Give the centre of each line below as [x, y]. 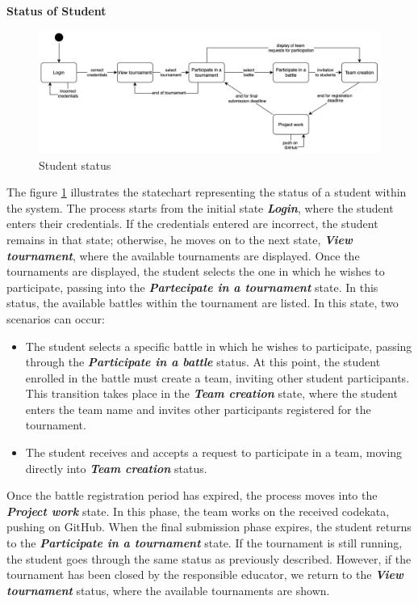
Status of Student [56, 11]
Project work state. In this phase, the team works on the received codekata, [198, 511]
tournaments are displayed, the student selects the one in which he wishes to [196, 271]
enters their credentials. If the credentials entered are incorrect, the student [192, 224]
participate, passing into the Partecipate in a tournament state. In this [192, 287]
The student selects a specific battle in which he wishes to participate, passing [219, 346]
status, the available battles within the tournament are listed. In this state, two [203, 303]
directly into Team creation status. [116, 468]
